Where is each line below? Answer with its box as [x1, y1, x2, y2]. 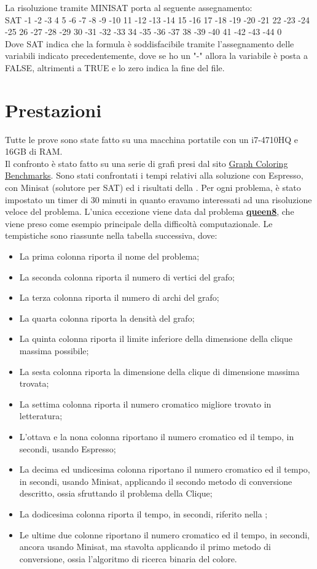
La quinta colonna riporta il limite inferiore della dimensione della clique [19, 332, 292, 345]
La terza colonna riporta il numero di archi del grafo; [19, 291, 219, 304]
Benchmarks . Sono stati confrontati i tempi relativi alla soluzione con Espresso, [5, 169, 303, 182]
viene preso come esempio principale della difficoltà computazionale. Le [5, 217, 273, 230]
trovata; [19, 377, 49, 390]
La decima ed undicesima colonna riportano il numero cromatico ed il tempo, [19, 463, 310, 476]
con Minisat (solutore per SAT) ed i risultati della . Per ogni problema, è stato [5, 181, 301, 194]
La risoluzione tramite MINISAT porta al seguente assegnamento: [5, 1, 252, 14]
